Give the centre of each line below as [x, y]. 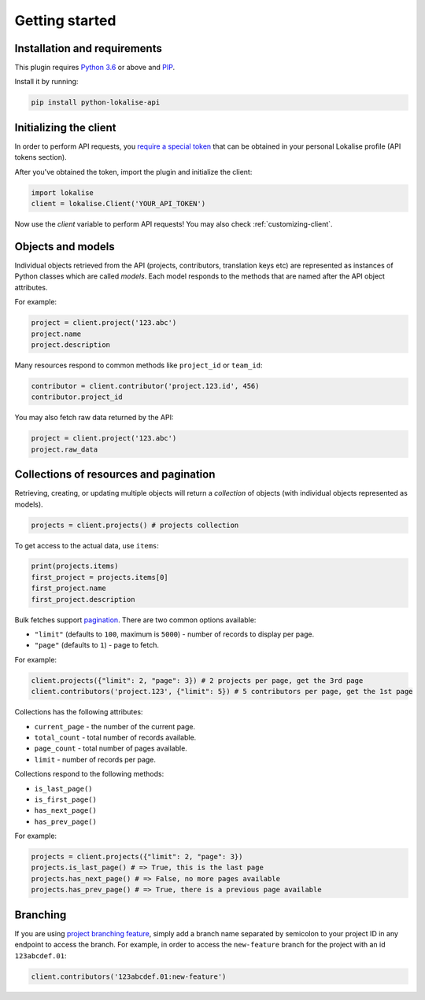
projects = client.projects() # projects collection [135, 525]
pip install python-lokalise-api [96, 103]
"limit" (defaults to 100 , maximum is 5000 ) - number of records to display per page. [174, 634]
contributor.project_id [77, 397]
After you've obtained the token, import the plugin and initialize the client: [133, 172]
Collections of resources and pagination [115, 475]
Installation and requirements [89, 48]
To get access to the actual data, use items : [87, 545]
